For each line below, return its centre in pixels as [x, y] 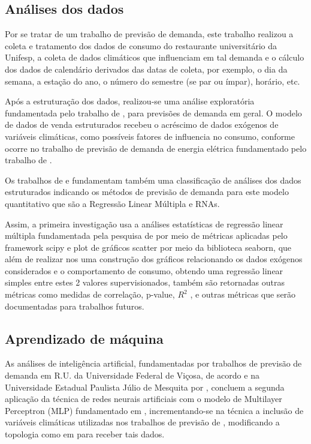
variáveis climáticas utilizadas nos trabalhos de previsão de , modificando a [142, 422]
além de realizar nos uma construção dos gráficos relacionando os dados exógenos [154, 259]
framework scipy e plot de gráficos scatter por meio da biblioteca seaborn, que [148, 247]
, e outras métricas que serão [243, 294]
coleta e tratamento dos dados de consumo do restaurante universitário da [141, 45]
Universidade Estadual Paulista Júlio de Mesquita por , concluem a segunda [145, 387]
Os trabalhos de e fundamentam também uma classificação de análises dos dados [153, 180]
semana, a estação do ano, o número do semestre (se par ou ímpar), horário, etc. [153, 81]
